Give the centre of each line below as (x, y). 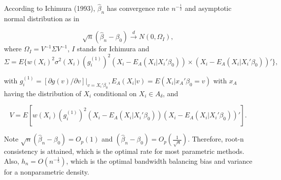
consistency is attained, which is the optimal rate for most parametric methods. (124, 151)
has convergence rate (138, 8)
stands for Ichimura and (113, 49)
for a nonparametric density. (47, 171)
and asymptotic (208, 8)
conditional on (115, 93)
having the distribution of (43, 93)
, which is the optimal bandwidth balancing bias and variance (159, 161)
